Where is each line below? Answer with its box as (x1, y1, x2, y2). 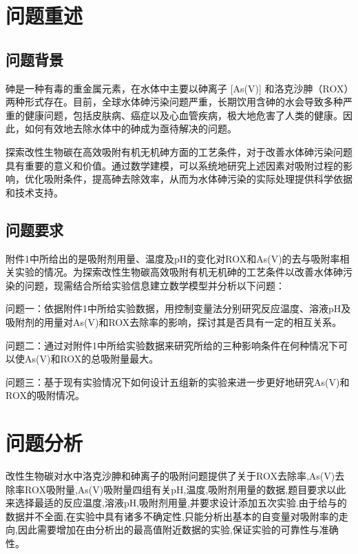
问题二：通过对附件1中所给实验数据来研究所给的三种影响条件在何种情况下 (6, 338, 338, 352)
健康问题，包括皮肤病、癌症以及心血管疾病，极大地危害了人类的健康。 (24, 107, 343, 122)
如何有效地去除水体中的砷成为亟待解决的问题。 (24, 121, 237, 136)
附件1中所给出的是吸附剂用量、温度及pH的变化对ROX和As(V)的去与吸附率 (6, 251, 340, 265)
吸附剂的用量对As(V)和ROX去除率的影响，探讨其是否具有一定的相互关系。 (6, 314, 342, 329)
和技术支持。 (6, 185, 63, 199)
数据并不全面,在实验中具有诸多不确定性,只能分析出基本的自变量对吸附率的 (6, 509, 339, 523)
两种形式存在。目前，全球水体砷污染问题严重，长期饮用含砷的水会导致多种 (6, 94, 343, 109)
